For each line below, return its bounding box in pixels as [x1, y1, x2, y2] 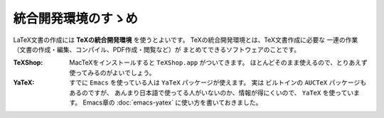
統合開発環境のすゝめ [13, 11, 139, 26]
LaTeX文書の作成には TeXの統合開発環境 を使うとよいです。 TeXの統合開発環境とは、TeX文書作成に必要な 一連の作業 [13, 36, 358, 44]
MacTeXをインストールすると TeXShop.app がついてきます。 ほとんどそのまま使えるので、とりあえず [69, 58, 368, 67]
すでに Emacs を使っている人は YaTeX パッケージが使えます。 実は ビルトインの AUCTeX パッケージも [69, 78, 366, 87]
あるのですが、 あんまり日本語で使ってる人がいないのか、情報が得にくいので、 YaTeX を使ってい [69, 88, 354, 97]
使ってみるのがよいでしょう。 [69, 68, 156, 77]
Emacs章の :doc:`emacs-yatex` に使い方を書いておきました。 [82, 98, 262, 107]
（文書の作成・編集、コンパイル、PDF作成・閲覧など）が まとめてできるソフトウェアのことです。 [13, 45, 301, 53]
